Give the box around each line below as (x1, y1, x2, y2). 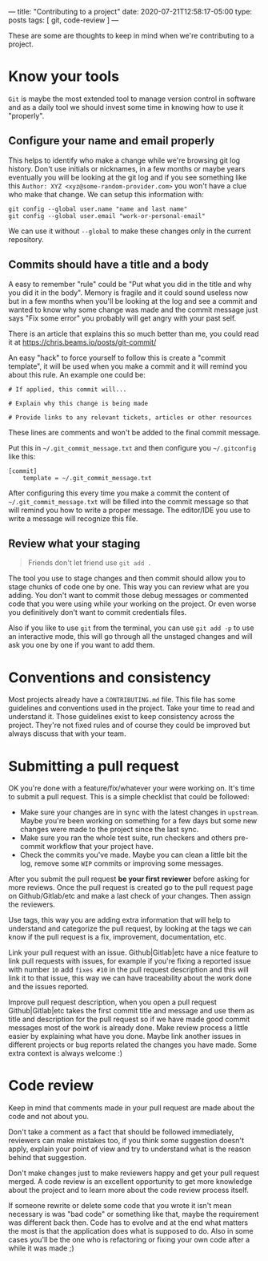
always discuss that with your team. (8, 729, 126, 738)
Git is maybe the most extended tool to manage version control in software (8, 94, 256, 103)
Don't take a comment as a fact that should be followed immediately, (8, 1127, 234, 1137)
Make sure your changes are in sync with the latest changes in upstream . (19, 807, 259, 817)
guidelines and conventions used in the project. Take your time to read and (8, 703, 254, 713)
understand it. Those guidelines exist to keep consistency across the (8, 712, 234, 721)
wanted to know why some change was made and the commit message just (8, 305, 258, 314)
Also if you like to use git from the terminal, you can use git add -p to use (8, 623, 254, 633)
